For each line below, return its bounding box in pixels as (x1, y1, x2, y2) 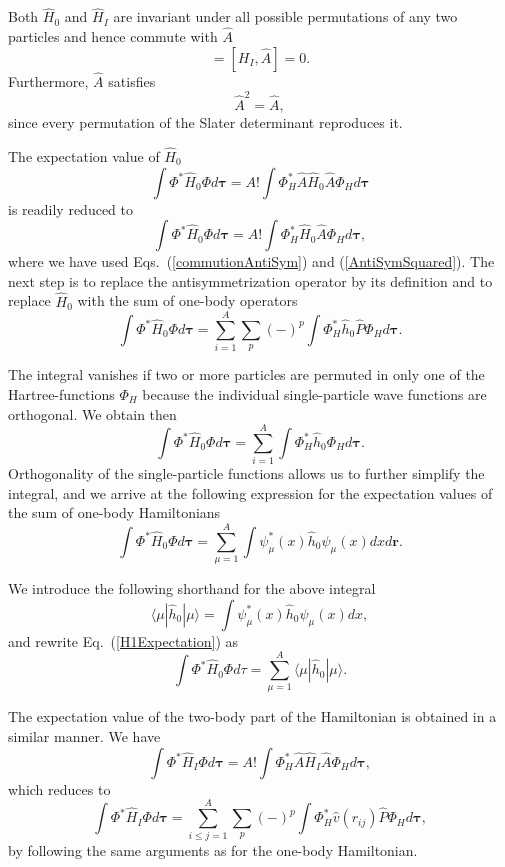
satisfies (108, 70, 156, 91)
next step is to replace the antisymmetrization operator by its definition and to (8, 270, 493, 291)
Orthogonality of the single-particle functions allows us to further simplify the (8, 463, 485, 484)
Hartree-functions (8, 383, 115, 404)
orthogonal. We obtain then (8, 403, 177, 424)
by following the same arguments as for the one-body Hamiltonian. (8, 840, 418, 861)
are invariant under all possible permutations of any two (113, 6, 458, 27)
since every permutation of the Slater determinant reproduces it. (8, 112, 403, 133)
